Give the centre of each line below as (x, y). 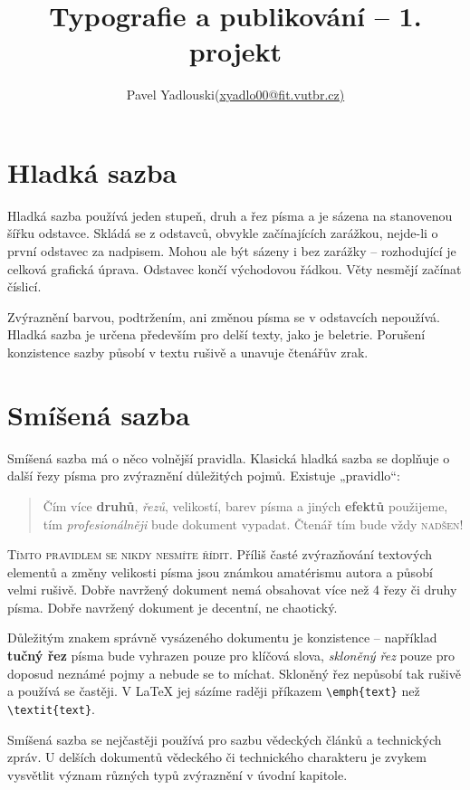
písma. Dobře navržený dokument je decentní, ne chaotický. (173, 607)
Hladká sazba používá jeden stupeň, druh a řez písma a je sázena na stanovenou (230, 215)
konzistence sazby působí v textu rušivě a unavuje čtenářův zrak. (188, 352)
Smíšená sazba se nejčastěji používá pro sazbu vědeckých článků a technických (225, 739)
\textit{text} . (51, 708)
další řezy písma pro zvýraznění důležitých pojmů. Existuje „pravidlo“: (204, 476)
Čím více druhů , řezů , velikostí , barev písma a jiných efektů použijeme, (245, 505)
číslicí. (24, 286)
